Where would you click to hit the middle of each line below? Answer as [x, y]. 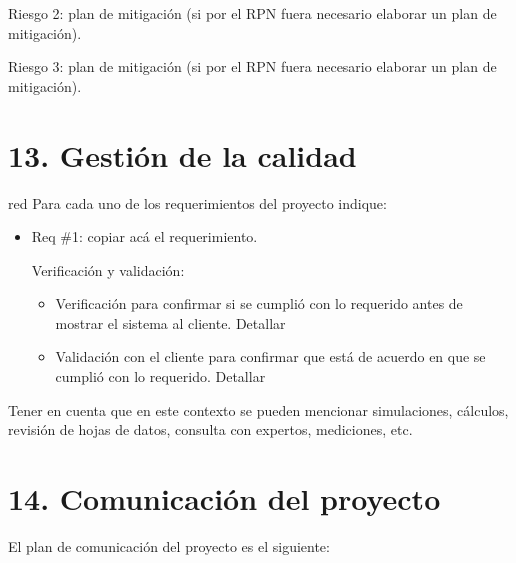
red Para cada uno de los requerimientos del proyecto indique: [197, 202]
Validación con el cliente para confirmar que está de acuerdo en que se [270, 356]
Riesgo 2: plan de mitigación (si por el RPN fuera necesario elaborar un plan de [252, 13]
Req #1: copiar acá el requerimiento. [144, 236]
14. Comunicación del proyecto [224, 498]
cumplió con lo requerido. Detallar [160, 376]
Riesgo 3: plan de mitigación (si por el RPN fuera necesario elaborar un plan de [252, 66]
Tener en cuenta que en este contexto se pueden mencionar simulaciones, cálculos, [258, 409]
